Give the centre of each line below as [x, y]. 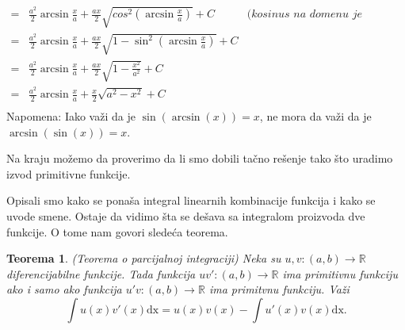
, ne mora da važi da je [315, 115]
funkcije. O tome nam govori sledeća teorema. [117, 231]
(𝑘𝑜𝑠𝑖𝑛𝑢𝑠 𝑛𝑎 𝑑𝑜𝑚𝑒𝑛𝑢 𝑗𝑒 [304, 15]
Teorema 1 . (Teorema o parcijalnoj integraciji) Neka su [144, 258]
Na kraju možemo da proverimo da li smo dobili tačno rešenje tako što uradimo [200, 158]
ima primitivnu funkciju [340, 273]
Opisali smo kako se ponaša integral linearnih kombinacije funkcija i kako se [191, 200]
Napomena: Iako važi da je [71, 115]
